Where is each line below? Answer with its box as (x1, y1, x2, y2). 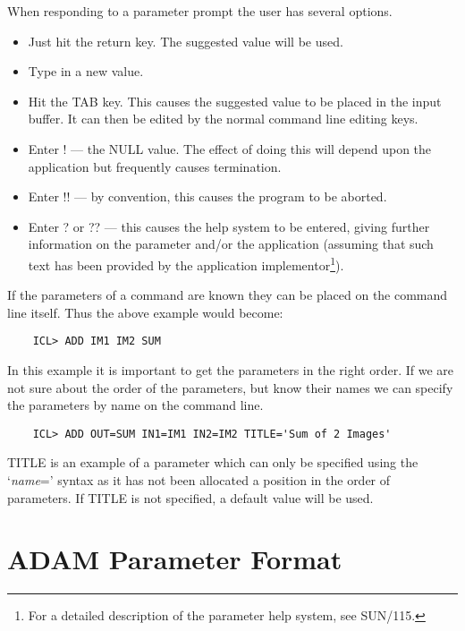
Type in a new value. (28, 62, 144, 81)
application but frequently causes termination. (28, 157, 282, 175)
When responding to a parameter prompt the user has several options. (7, 2, 393, 20)
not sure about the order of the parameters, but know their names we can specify (7, 378, 453, 397)
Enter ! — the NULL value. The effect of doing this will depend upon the (28, 139, 432, 158)
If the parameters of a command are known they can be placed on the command (7, 286, 448, 304)
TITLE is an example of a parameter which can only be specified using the (7, 453, 418, 472)
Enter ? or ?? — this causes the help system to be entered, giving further (28, 217, 430, 235)
